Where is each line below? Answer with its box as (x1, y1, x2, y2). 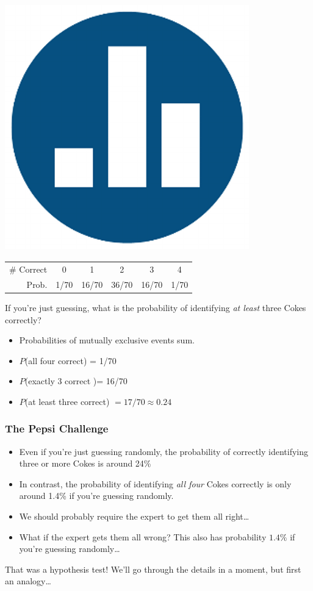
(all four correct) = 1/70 (24, 354, 117, 367)
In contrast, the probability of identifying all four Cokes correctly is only (19, 477, 292, 490)
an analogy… (5, 575, 51, 587)
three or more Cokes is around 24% (19, 457, 151, 470)
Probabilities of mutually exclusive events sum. (19, 334, 195, 346)
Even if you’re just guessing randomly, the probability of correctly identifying (19, 445, 308, 457)
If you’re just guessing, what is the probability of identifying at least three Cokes (5, 301, 306, 313)
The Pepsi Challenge (5, 421, 109, 436)
